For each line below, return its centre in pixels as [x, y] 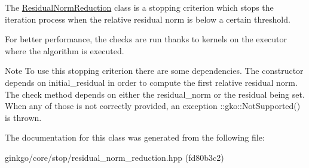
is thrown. [23, 117]
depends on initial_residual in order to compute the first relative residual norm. [151, 82]
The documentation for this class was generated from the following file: [135, 137]
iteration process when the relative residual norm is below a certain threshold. [148, 19]
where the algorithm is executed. [65, 50]
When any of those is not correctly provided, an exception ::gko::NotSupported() [153, 106]
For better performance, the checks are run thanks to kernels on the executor [146, 39]
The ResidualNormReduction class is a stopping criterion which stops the [139, 7]
